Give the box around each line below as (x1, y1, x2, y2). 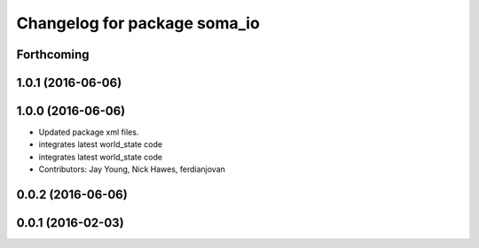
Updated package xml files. (38, 127, 139, 137)
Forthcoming (16, 47, 90, 62)
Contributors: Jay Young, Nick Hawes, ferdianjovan (38, 164, 226, 174)
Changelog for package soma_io (16, 13, 261, 33)
